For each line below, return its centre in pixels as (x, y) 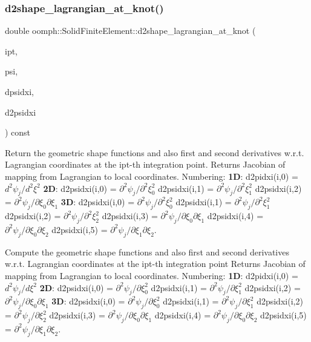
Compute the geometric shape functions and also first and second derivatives (147, 252)
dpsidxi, (19, 91)
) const (18, 132)
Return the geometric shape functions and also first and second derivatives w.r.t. (155, 152)
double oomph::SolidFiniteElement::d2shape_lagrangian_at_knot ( (130, 31)
